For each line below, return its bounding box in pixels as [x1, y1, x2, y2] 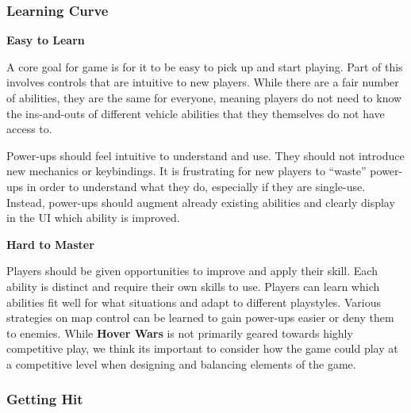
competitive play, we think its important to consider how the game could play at [6, 340, 398, 357]
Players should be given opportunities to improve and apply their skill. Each [6, 262, 378, 279]
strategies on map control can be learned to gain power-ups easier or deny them [6, 309, 394, 326]
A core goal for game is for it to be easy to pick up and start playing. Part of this [6, 58, 403, 75]
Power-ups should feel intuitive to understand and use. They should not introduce [6, 147, 405, 163]
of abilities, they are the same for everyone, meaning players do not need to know [6, 90, 402, 105]
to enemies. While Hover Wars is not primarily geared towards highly [6, 324, 353, 341]
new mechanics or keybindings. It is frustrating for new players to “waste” [6, 163, 367, 179]
